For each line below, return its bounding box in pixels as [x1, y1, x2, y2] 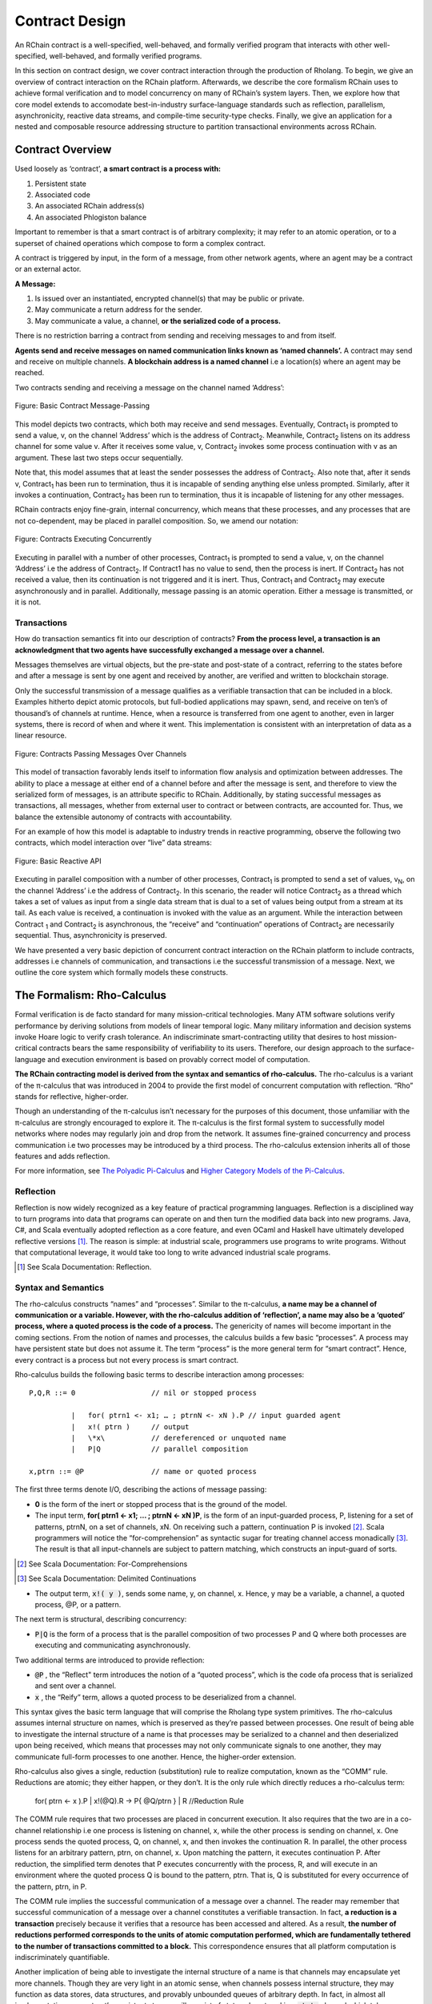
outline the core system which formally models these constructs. [14, 968, 228, 977]
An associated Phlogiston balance [34, 212, 147, 222]
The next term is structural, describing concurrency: [14, 1614, 187, 1624]
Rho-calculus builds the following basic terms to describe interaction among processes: [14, 1369, 305, 1379]
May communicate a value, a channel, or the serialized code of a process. [34, 316, 282, 325]
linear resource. [14, 730, 67, 741]
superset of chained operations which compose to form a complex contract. [14, 238, 266, 248]
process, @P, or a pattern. [34, 1599, 122, 1609]
